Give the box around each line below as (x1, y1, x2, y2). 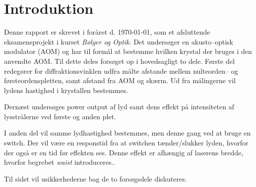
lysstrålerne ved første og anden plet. (4, 111, 116, 121)
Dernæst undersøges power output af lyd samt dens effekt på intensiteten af (4, 101, 234, 112)
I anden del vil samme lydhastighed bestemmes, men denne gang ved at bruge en (4, 128, 251, 138)
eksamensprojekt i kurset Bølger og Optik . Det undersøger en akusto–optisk (4, 36, 233, 47)
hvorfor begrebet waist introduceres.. (4, 157, 116, 167)
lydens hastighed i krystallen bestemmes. (4, 85, 128, 95)
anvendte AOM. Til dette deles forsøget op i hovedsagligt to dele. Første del (4, 55, 235, 66)
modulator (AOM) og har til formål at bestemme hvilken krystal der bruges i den (4, 46, 252, 56)
